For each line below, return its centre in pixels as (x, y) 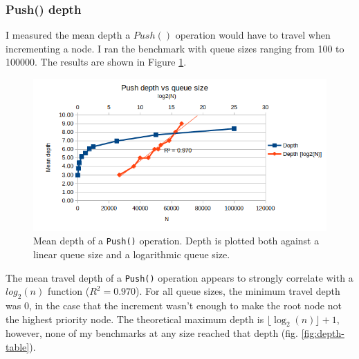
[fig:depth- (323, 333)
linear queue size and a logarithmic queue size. (132, 254)
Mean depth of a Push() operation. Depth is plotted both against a (176, 241)
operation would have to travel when (253, 35)
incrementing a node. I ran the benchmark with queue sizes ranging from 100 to (175, 48)
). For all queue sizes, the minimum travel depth (238, 291)
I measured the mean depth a (68, 35)
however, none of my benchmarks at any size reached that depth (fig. (152, 333)
